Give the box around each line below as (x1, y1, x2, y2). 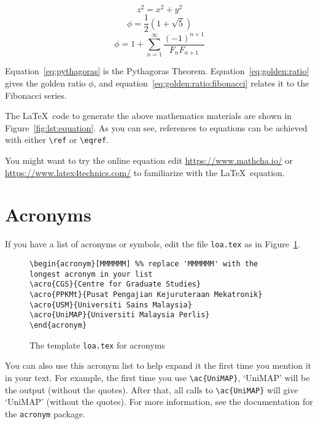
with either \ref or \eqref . (5, 133, 109, 146)
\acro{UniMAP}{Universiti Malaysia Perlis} (29, 310, 210, 320)
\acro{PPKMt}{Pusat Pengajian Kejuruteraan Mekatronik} (29, 290, 263, 299)
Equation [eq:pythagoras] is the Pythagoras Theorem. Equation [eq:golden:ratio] (5, 64, 309, 77)
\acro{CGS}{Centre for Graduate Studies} (29, 280, 201, 289)
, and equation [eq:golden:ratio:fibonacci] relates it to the (93, 77, 309, 90)
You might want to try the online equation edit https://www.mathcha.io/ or (5, 154, 293, 167)
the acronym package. (5, 407, 86, 420)
